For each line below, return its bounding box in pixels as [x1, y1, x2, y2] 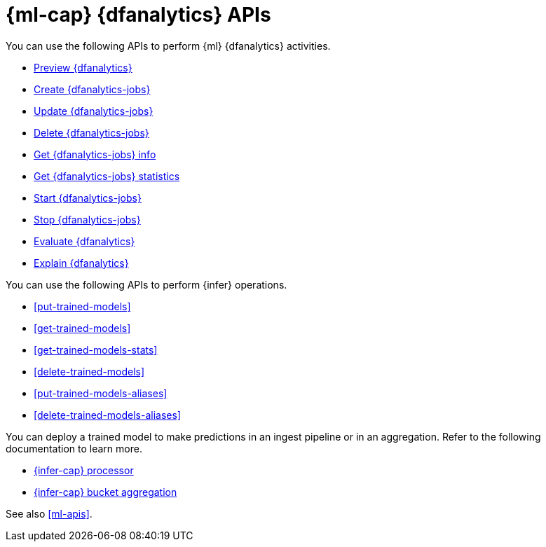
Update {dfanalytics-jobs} [34, 104, 153, 117]
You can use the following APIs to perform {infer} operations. [6, 278, 287, 291]
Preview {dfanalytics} [34, 61, 132, 74]
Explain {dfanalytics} [34, 256, 129, 269]
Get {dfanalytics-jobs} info [34, 148, 156, 160]
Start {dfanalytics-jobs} [34, 191, 142, 204]
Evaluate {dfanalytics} [34, 235, 135, 247]
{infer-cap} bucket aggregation [34, 485, 177, 498]
